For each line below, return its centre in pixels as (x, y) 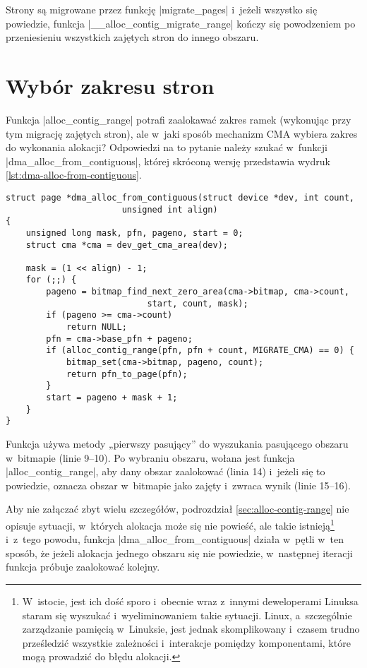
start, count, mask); (198, 303)
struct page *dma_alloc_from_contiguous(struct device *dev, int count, (180, 197)
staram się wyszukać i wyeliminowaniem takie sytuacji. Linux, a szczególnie (187, 615)
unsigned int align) (170, 209)
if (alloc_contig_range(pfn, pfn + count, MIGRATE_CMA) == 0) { (200, 351)
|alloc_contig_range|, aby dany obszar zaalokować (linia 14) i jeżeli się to (166, 471)
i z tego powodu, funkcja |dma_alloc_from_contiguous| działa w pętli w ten (175, 539)
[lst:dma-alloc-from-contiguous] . (74, 175)
